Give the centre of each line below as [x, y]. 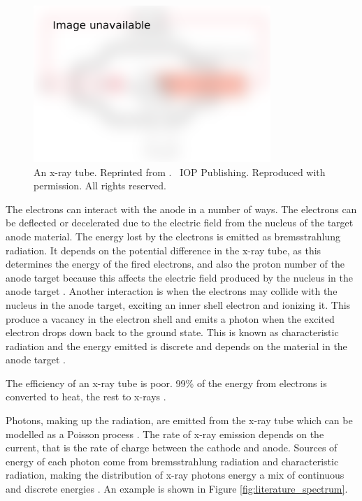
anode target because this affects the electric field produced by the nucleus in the [179, 277]
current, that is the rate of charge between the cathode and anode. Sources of [172, 448]
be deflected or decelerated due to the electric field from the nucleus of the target [180, 223]
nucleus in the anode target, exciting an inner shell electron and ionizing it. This [178, 304]
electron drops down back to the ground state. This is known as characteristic [172, 332]
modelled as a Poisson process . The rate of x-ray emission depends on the [165, 434]
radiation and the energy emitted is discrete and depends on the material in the [176, 346]
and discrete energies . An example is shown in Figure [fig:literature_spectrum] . [177, 489]
